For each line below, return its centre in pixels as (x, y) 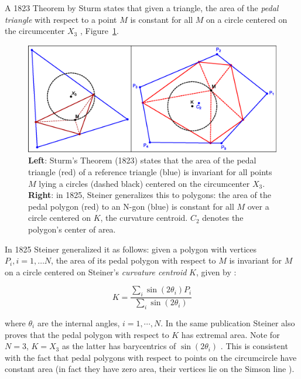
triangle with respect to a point (61, 19)
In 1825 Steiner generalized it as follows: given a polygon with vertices (131, 249)
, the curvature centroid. (144, 218)
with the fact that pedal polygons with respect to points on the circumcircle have (151, 357)
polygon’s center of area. (72, 229)
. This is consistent (254, 346)
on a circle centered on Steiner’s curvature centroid (96, 272)
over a (258, 206)
